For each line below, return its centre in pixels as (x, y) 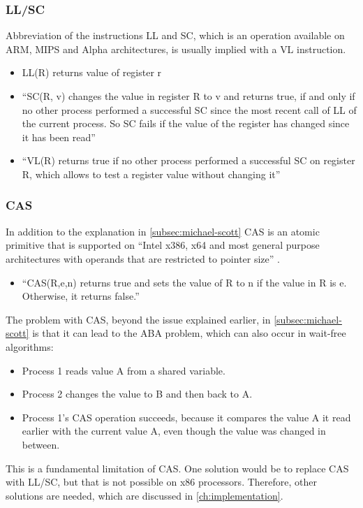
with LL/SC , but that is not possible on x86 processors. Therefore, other (161, 482)
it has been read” (59, 137)
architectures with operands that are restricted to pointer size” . (143, 258)
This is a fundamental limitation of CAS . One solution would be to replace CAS (177, 468)
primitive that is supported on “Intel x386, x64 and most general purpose (163, 245)
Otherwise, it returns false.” (81, 296)
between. (41, 444)
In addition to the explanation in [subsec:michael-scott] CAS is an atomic (163, 231)
